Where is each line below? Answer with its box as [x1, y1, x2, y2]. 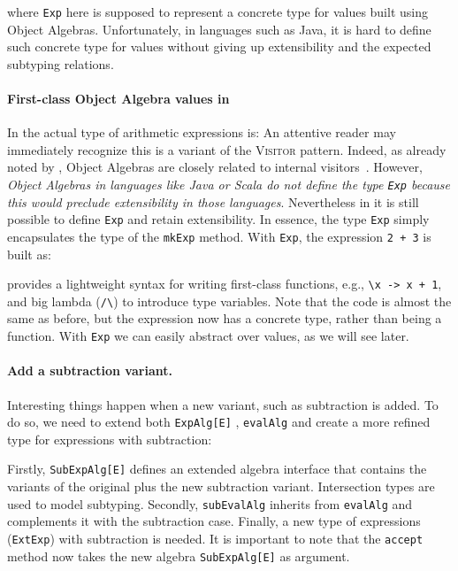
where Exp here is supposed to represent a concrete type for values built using [7, 3, 428, 20]
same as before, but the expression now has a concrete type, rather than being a [7, 309, 442, 328]
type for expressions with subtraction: [7, 429, 212, 448]
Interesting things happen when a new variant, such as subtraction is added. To [7, 395, 439, 413]
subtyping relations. [7, 54, 114, 73]
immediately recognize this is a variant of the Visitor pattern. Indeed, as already [7, 140, 447, 158]
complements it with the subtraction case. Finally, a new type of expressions [7, 512, 421, 530]
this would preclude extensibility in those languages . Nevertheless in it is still [7, 192, 419, 211]
